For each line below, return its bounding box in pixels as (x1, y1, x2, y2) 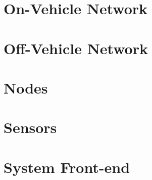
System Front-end (4, 156, 130, 177)
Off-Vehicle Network (4, 37, 148, 58)
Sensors (4, 117, 57, 138)
